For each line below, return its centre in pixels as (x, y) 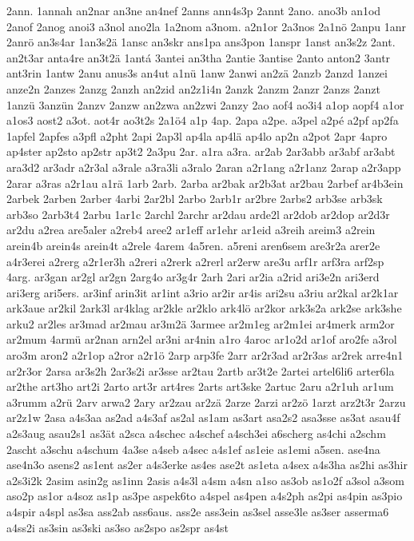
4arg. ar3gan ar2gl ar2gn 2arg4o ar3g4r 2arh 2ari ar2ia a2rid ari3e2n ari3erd (193, 277)
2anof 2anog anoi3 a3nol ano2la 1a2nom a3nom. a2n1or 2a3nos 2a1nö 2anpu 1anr (206, 26)
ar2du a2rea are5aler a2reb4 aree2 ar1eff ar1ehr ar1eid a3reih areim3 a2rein (191, 230)
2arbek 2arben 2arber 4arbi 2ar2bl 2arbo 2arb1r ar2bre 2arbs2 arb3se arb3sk (195, 199)
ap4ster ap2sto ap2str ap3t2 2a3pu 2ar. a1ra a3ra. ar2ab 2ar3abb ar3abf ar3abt (201, 151)
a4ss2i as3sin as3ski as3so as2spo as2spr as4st (117, 527)
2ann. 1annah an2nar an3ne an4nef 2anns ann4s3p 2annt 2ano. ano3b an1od (194, 10)
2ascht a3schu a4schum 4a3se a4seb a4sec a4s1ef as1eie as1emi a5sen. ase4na (193, 449)
